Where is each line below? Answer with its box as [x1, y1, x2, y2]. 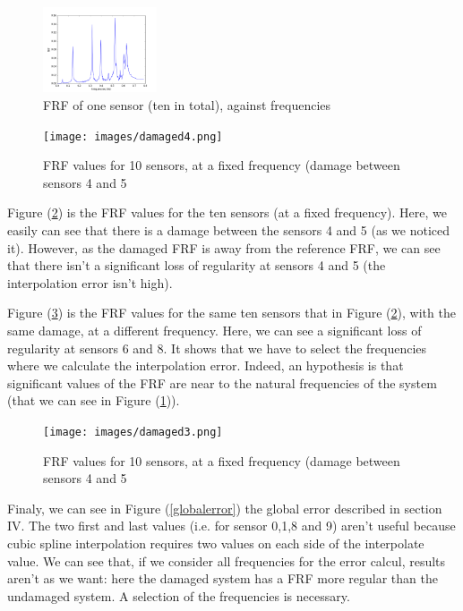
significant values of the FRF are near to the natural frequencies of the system [7, 373, 437, 392]
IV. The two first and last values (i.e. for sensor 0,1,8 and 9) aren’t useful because [7, 516, 456, 535]
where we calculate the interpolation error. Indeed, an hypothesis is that [7, 356, 404, 375]
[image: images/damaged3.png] [43, 425, 223, 438]
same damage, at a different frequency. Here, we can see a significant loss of [7, 320, 422, 339]
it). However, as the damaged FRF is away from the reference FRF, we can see [7, 238, 441, 257]
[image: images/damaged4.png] [43, 130, 223, 143]
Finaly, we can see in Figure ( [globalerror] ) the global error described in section [7, 498, 442, 517]
